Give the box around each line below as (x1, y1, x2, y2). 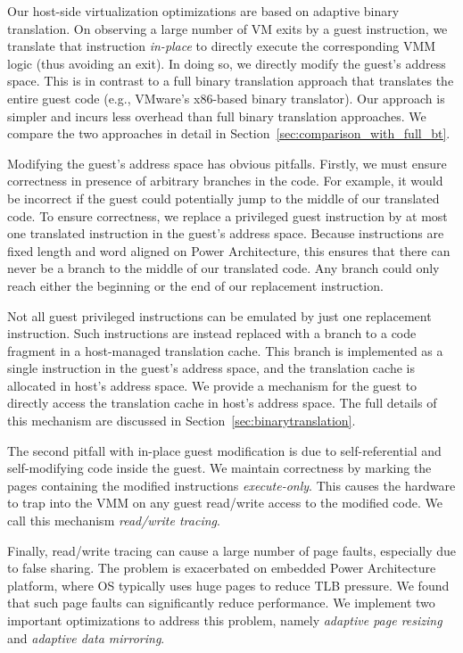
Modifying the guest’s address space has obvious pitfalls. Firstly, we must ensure (7, 153, 447, 172)
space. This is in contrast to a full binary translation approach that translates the (7, 71, 454, 90)
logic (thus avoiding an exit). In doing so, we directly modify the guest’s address (7, 54, 446, 72)
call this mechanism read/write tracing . (7, 511, 220, 530)
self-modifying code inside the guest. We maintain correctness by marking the (7, 459, 432, 477)
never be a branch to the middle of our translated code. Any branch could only (7, 259, 440, 277)
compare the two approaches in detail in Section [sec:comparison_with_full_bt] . (7, 124, 451, 143)
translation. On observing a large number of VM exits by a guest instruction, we (7, 19, 448, 37)
